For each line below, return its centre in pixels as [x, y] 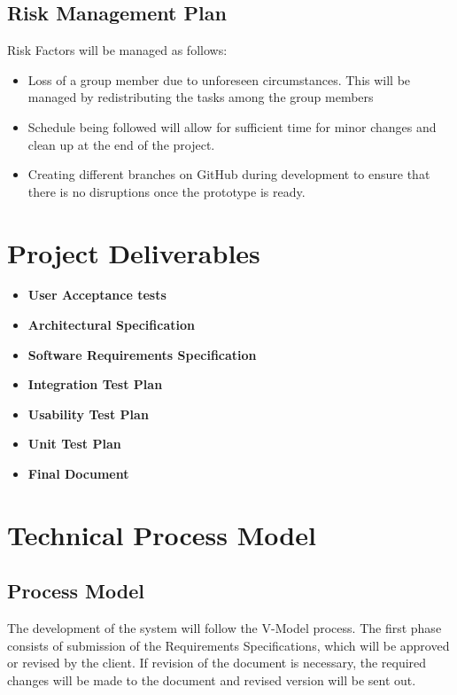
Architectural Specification [111, 325]
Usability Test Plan [88, 414]
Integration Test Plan [95, 384]
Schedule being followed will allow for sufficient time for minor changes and [232, 126]
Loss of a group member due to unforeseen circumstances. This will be [219, 79]
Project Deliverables [134, 252]
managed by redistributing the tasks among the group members [201, 97]
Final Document [78, 474]
